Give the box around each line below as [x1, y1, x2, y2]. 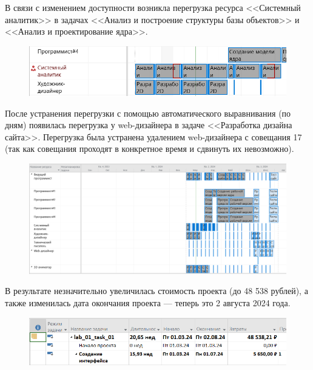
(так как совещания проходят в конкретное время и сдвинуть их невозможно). [5, 142, 294, 155]
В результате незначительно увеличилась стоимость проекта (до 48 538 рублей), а [5, 284, 308, 297]
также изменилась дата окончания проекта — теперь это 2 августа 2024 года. [5, 296, 291, 309]
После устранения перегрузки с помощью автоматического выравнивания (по [5, 106, 291, 119]
